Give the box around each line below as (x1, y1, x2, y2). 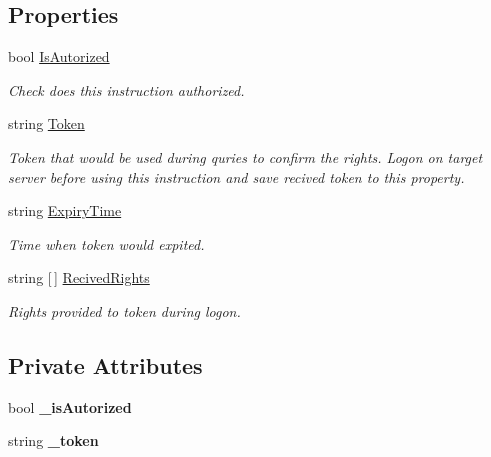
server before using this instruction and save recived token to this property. (8, 166, 465, 187)
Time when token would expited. (8, 233, 205, 254)
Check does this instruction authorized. (8, 79, 245, 100)
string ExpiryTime (8, 200, 122, 221)
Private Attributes (8, 349, 203, 380)
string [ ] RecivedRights (8, 267, 150, 288)
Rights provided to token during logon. (8, 300, 241, 321)
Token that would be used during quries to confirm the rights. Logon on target (8, 146, 483, 167)
